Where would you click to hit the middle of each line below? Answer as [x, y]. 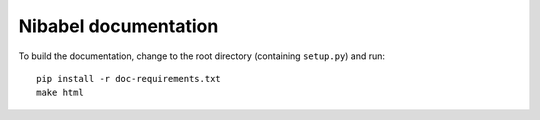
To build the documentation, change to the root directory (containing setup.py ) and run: [201, 56]
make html [60, 93]
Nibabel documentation [118, 26]
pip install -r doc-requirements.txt [129, 78]
